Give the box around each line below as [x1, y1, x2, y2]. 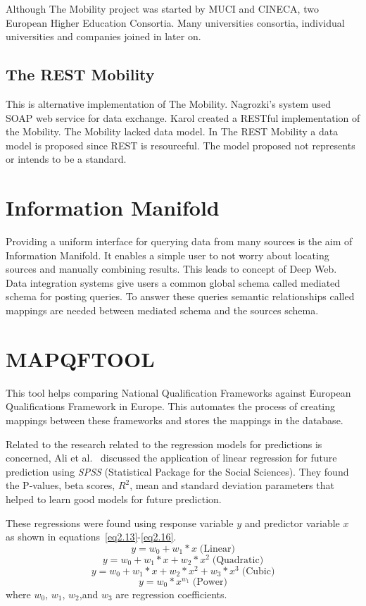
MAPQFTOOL [6, 344, 155, 373]
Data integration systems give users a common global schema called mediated [6, 275, 341, 290]
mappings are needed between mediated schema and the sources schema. [6, 303, 319, 318]
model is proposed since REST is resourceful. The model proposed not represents [6, 137, 355, 152]
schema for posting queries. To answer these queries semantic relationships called [6, 289, 355, 304]
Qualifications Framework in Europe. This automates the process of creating [6, 399, 336, 414]
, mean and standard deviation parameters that [130, 478, 335, 493]
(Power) [192, 576, 227, 587]
